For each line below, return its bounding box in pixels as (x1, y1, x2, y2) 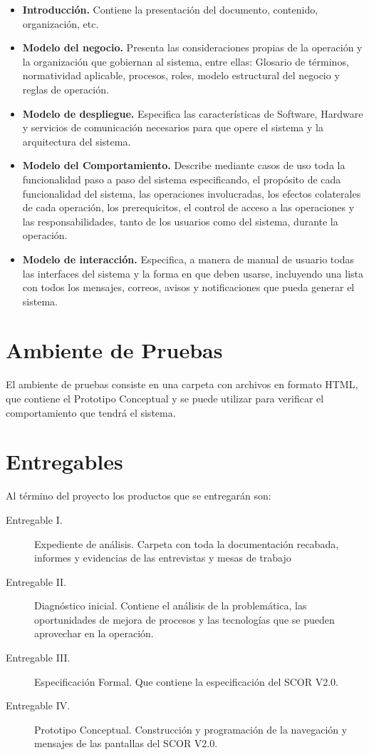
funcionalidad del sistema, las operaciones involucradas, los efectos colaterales (22, 186, 361, 201)
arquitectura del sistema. (22, 133, 131, 148)
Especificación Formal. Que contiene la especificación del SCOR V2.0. (34, 674, 338, 689)
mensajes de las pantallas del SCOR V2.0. (34, 736, 218, 751)
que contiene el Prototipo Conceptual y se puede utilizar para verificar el (6, 391, 324, 405)
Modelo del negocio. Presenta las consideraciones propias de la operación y (22, 40, 363, 55)
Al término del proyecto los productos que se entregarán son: (6, 488, 271, 503)
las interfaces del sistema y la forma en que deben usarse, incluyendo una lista (22, 265, 363, 280)
